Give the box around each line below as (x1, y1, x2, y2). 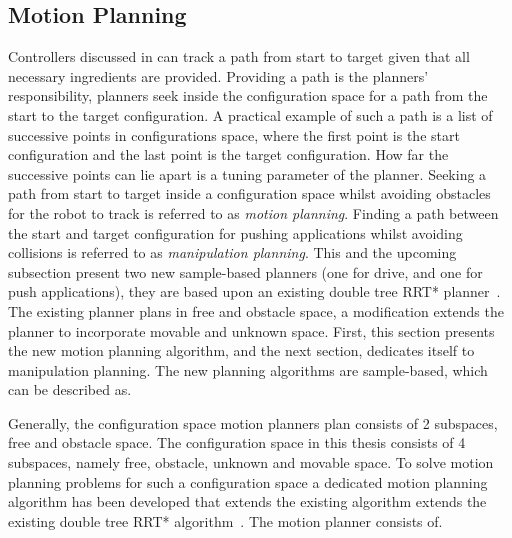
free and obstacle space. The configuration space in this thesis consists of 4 (8, 432, 466, 453)
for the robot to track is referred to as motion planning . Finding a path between (8, 202, 499, 223)
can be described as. (8, 379, 132, 400)
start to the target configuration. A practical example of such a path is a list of (8, 104, 493, 125)
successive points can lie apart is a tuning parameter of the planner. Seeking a (8, 163, 487, 184)
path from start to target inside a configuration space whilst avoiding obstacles (8, 183, 491, 204)
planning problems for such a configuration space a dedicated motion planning (8, 471, 488, 492)
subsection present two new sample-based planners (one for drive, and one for (8, 261, 483, 282)
